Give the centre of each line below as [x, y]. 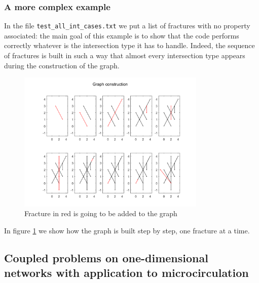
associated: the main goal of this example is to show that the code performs [122, 35]
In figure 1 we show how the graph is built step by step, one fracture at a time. [127, 230]
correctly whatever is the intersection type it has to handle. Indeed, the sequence [129, 45]
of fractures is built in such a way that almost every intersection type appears [125, 55]
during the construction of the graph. [62, 65]
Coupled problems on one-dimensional [106, 257]
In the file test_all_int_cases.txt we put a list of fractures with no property [127, 26]
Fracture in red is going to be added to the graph [101, 213]
